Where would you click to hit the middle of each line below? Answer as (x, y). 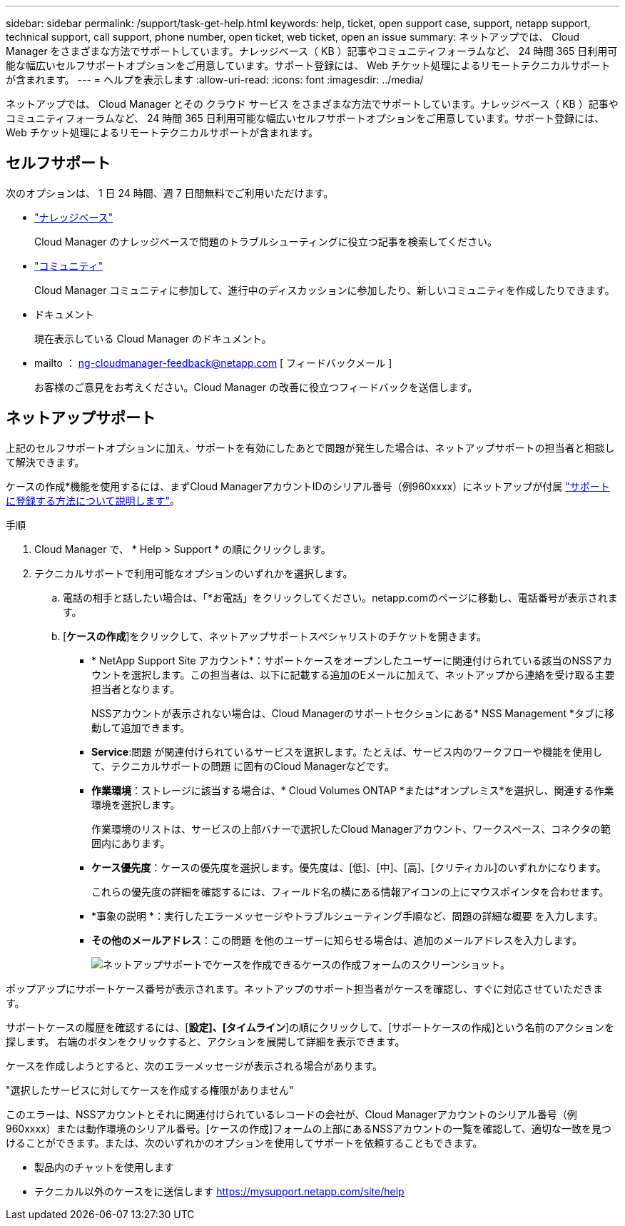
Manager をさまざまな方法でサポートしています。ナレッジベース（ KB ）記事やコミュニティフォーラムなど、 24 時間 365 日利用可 (312, 51)
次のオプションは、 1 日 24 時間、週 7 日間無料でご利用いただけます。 (170, 193)
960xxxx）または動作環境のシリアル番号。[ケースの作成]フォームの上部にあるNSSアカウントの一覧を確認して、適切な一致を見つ (309, 1128)
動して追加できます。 (141, 727)
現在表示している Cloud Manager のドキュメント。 (153, 338)
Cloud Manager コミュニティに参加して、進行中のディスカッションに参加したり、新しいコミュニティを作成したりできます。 (325, 290)
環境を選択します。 (136, 804)
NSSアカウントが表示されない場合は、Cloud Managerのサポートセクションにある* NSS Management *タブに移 (353, 713)
